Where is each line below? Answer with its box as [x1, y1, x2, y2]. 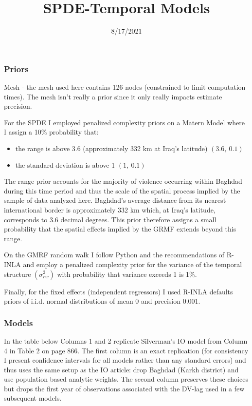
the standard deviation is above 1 [15, 159, 115, 170]
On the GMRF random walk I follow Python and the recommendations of [4, 250, 225, 260]
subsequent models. [4, 393, 62, 403]
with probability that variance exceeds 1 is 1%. [57, 269, 197, 279]
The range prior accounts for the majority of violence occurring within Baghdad [4, 176, 242, 186]
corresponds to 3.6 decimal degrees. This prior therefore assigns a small [4, 214, 216, 224]
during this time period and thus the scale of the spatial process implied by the [4, 185, 240, 195]
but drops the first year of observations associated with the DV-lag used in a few [4, 383, 245, 393]
